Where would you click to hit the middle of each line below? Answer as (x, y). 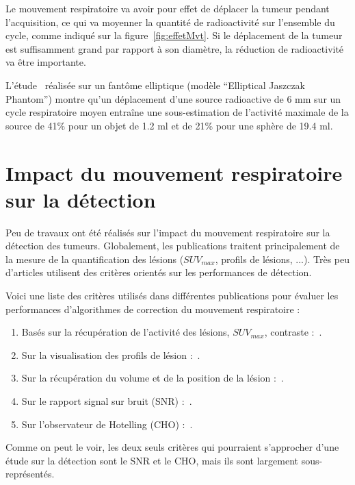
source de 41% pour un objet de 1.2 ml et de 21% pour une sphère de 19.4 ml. (169, 125)
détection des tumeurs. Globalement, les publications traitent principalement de (173, 246)
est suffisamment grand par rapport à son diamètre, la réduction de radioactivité (175, 48)
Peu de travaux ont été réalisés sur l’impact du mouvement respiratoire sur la (168, 232)
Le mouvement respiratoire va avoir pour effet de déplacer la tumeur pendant (168, 8)
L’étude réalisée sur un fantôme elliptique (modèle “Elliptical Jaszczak (155, 85)
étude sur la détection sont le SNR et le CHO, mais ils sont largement (152, 460)
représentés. (30, 474)
